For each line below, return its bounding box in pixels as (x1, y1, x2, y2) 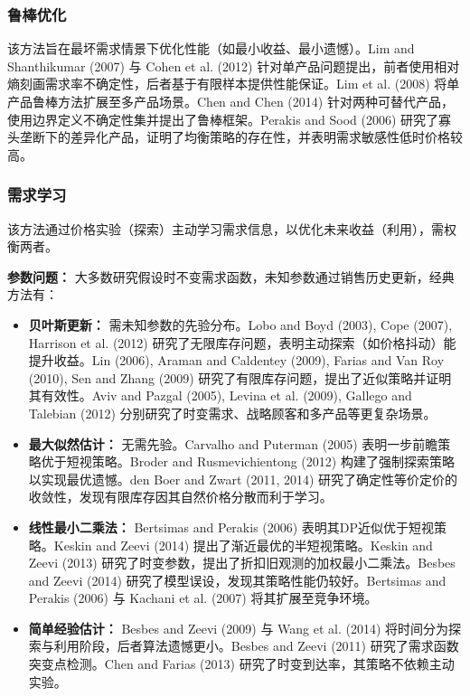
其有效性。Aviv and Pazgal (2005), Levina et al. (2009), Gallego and (28, 386, 412, 405)
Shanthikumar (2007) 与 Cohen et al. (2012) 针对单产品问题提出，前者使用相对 (7, 56, 460, 75)
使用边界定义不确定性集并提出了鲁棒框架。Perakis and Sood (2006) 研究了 (7, 109, 439, 128)
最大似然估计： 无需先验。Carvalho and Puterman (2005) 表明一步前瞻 (28, 434, 438, 453)
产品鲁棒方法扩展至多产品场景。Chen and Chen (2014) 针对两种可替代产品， (7, 92, 454, 110)
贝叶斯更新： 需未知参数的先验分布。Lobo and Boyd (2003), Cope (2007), (28, 315, 453, 334)
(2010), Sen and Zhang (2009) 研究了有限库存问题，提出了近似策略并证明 (28, 368, 452, 387)
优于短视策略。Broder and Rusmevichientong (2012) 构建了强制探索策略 (41, 452, 455, 471)
